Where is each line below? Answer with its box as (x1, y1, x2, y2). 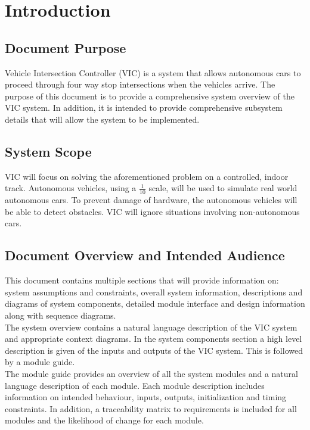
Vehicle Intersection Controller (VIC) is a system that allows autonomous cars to (5, 66, 301, 79)
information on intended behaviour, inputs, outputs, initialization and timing (5, 391, 287, 403)
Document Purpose (5, 38, 126, 57)
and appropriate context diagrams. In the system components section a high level (5, 332, 302, 345)
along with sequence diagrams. (5, 309, 116, 321)
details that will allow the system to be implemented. (5, 113, 200, 125)
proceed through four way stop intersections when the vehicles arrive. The (5, 78, 275, 91)
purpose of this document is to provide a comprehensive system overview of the (5, 89, 294, 102)
